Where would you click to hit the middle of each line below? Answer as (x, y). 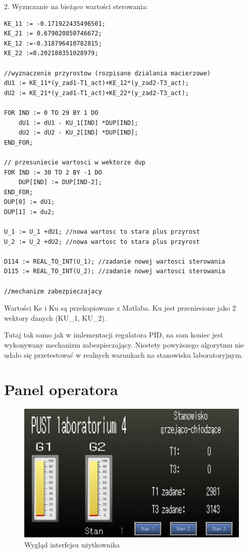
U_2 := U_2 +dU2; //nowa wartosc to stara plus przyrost (102, 242)
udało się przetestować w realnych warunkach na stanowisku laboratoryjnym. (124, 354)
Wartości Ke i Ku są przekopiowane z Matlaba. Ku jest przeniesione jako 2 (120, 308)
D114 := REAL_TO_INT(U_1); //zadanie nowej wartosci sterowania (115, 261)
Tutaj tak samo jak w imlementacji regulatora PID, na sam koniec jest (114, 335)
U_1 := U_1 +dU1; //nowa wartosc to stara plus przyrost (102, 232)
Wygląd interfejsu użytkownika (72, 544)
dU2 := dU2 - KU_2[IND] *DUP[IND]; (78, 133)
